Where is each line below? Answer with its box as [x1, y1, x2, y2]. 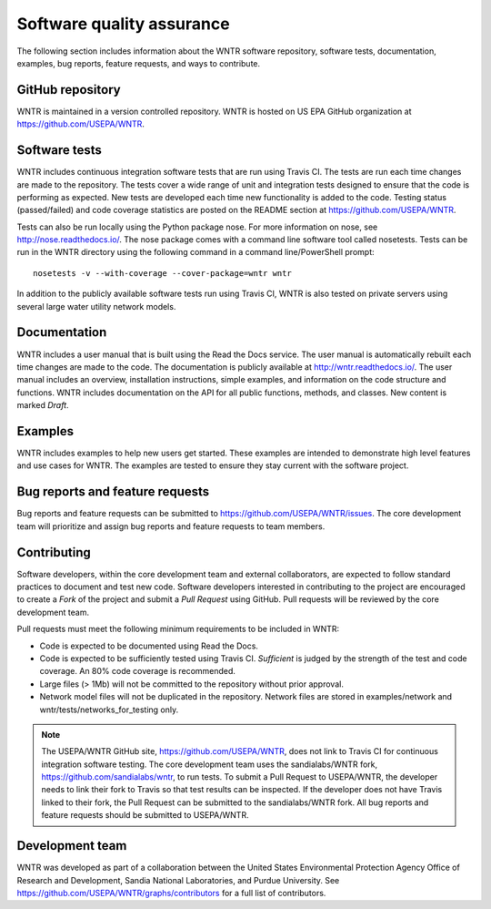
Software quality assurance [16, 14, 231, 34]
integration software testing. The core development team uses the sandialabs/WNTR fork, [41, 759, 378, 770]
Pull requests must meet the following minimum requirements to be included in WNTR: [16, 624, 340, 635]
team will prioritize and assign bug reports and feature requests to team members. [16, 520, 326, 532]
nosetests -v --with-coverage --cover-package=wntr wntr [33, 268, 293, 278]
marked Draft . [16, 400, 69, 411]
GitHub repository [16, 82, 122, 97]
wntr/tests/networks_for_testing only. [39, 704, 179, 715]
